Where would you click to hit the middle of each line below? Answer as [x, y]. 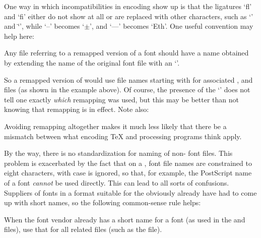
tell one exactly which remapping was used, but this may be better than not [121, 99]
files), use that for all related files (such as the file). [83, 229]
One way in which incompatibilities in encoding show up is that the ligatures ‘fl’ [128, 6]
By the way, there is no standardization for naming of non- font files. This [118, 153]
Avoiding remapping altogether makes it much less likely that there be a [115, 126]
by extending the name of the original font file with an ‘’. [92, 62]
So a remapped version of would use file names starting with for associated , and [128, 79]
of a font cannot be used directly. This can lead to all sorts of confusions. [117, 182]
